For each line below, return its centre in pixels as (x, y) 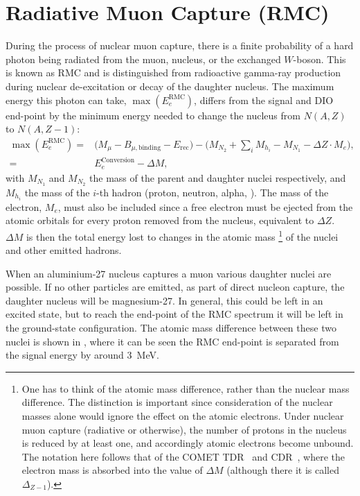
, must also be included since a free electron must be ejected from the (205, 206)
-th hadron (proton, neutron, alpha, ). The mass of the (213, 192)
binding (150, 148)
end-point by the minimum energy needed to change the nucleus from (153, 115)
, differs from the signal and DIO (264, 100)
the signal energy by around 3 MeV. (82, 355)
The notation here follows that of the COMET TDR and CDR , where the (183, 456)
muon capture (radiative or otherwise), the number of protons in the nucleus (184, 429)
